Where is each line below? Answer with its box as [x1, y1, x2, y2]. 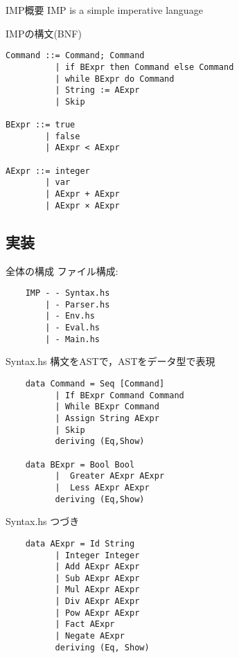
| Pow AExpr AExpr [55, 607, 140, 618]
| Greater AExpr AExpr [55, 471, 165, 481]
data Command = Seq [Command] [25, 379, 165, 389]
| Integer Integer [55, 550, 140, 560]
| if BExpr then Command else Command [55, 62, 234, 72]
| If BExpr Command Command [55, 390, 184, 400]
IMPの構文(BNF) [6, 26, 82, 40]
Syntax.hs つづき [6, 514, 80, 528]
